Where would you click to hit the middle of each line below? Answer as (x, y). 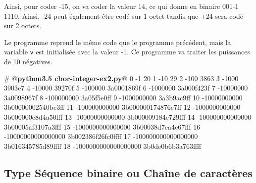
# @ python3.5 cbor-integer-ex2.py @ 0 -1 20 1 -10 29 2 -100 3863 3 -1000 (121, 78)
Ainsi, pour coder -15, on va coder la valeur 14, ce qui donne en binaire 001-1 (121, 6)
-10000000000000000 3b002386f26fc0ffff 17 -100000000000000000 (101, 136)
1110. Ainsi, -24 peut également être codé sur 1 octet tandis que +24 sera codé (124, 16)
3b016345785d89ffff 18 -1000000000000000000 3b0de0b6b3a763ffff (103, 146)
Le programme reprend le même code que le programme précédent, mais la (118, 42)
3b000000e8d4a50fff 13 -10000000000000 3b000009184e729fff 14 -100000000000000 (128, 117)
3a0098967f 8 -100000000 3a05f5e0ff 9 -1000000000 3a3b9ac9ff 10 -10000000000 (123, 97)
